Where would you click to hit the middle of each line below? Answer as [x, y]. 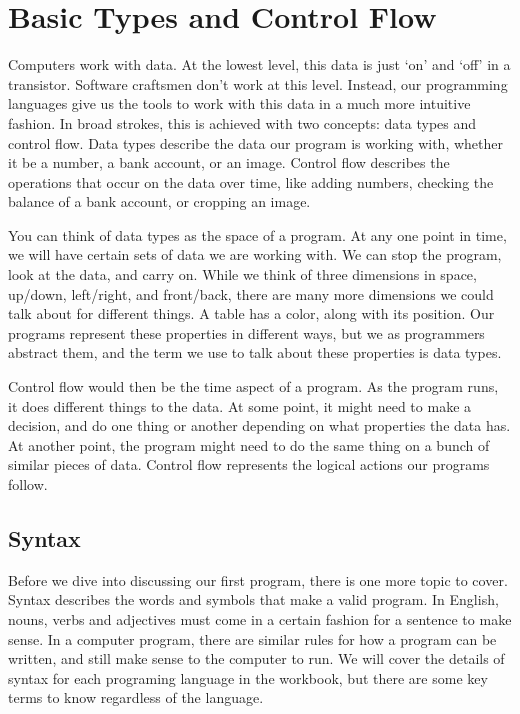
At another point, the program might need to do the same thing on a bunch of [249, 444]
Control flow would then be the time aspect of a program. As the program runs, [253, 386]
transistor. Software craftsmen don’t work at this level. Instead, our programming [258, 83]
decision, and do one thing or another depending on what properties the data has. [259, 425]
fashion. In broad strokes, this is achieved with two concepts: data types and [242, 122]
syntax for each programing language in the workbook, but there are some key [248, 677]
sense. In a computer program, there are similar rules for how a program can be [252, 638]
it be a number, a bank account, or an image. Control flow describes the [229, 162]
